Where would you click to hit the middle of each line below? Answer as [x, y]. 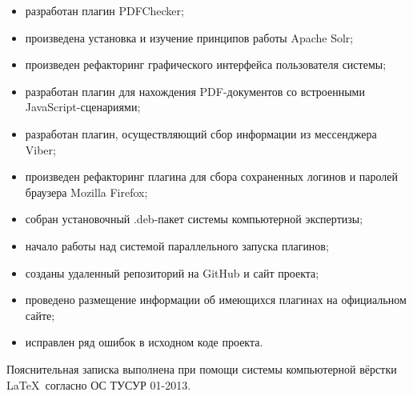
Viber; [40, 149]
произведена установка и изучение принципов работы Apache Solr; [189, 37]
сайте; [40, 315]
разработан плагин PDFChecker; [104, 10]
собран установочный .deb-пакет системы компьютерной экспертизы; [194, 219]
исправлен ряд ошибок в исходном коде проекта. [144, 342]
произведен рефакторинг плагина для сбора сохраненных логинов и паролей [212, 176]
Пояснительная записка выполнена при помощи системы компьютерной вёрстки [202, 368]
